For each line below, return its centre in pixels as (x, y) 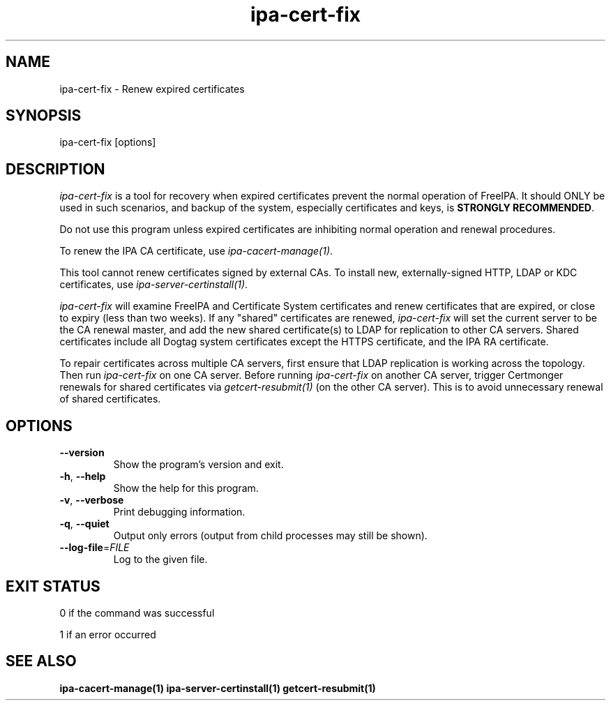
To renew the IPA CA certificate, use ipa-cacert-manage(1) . (196, 251)
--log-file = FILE (95, 548)
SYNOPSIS (44, 116)
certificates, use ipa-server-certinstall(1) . (154, 285)
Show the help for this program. (186, 488)
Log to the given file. (160, 559)
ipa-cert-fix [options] (108, 142)
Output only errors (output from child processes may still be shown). (270, 536)
